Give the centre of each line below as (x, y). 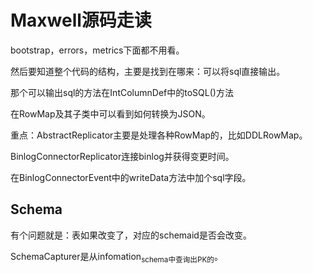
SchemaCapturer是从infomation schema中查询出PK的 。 (116, 257)
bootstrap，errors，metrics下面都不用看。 (97, 50)
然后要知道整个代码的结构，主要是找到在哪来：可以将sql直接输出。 (148, 71)
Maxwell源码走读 (81, 20)
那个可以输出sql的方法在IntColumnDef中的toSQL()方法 (122, 92)
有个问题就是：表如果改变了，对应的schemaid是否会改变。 (131, 235)
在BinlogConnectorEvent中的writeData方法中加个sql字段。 (131, 177)
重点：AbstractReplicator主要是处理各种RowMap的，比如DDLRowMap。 (159, 135)
